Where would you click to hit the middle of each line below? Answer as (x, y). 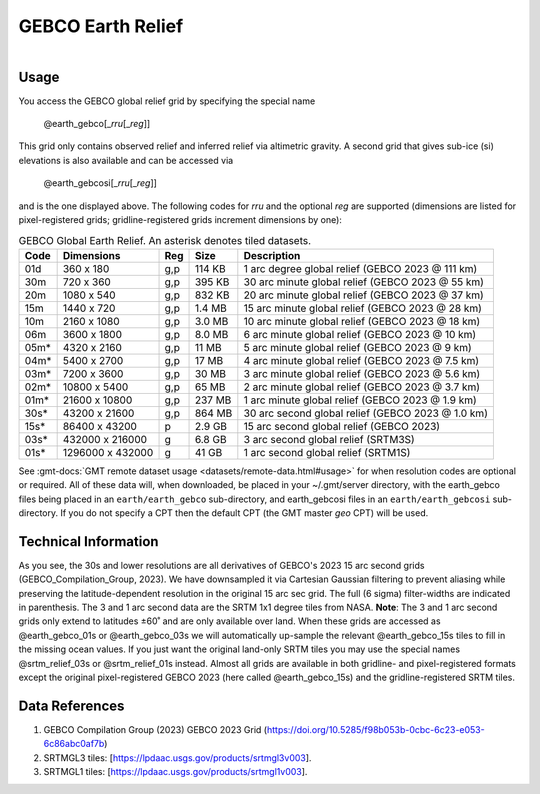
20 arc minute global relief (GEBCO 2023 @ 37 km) (363, 295)
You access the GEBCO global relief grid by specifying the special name (167, 101)
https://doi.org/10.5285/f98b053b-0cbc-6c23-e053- (375, 729)
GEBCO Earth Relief (101, 26)
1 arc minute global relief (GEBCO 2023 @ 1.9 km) (360, 400)
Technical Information (88, 541)
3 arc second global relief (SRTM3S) (329, 439)
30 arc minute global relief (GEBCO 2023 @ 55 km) (364, 282)
